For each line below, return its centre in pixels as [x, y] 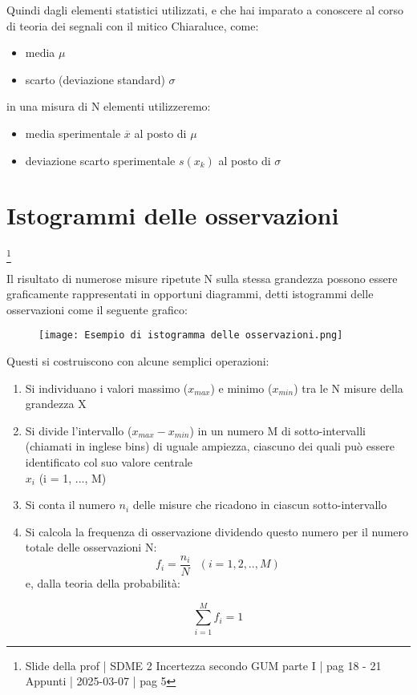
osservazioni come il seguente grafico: [97, 309]
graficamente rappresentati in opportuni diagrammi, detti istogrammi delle [190, 294]
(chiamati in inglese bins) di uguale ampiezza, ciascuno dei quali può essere [210, 446]
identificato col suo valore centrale [109, 462]
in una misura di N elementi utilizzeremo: [109, 106]
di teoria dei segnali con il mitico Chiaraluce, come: [133, 25]
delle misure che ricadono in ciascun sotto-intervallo [260, 505]
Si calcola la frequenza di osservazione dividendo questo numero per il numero [217, 531]
